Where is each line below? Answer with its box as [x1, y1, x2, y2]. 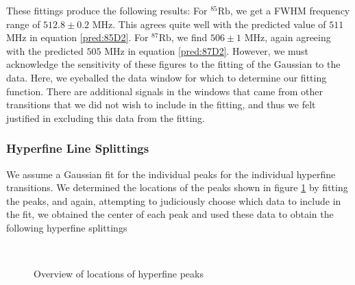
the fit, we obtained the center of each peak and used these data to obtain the [6, 207, 334, 221]
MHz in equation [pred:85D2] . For [6, 30, 149, 45]
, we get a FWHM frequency [230, 3, 350, 17]
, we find [171, 30, 208, 45]
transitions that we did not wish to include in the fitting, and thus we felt [6, 97, 316, 112]
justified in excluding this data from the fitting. [6, 110, 205, 125]
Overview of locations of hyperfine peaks [34, 267, 204, 281]
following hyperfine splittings [6, 220, 127, 234]
